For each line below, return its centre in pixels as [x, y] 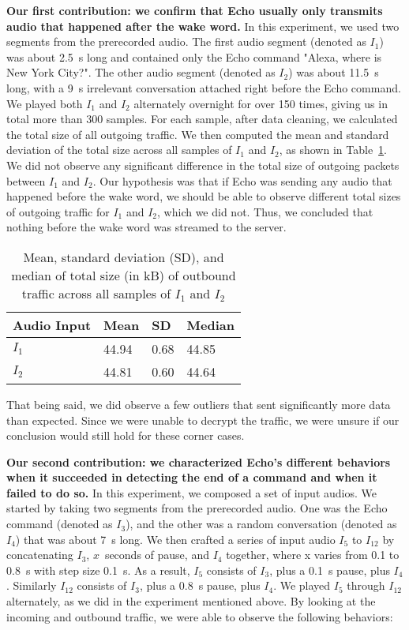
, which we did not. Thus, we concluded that [265, 211]
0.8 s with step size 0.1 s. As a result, [98, 570]
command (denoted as [60, 524]
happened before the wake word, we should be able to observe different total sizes [204, 196]
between [26, 180]
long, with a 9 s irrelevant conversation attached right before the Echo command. [204, 87]
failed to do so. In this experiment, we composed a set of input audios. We [191, 492]
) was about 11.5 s [334, 72]
